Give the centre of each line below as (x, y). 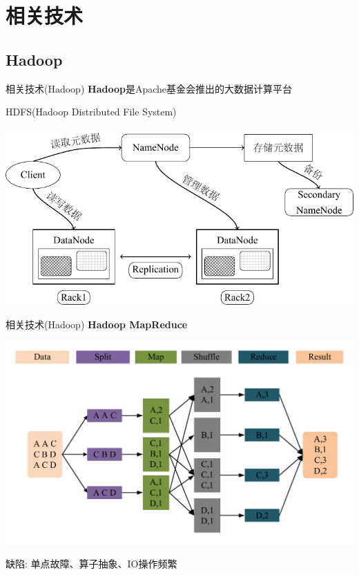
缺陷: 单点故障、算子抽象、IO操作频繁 (91, 563)
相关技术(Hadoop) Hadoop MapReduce (97, 324)
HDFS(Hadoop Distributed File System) (91, 112)
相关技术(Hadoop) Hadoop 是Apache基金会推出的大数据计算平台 (149, 88)
